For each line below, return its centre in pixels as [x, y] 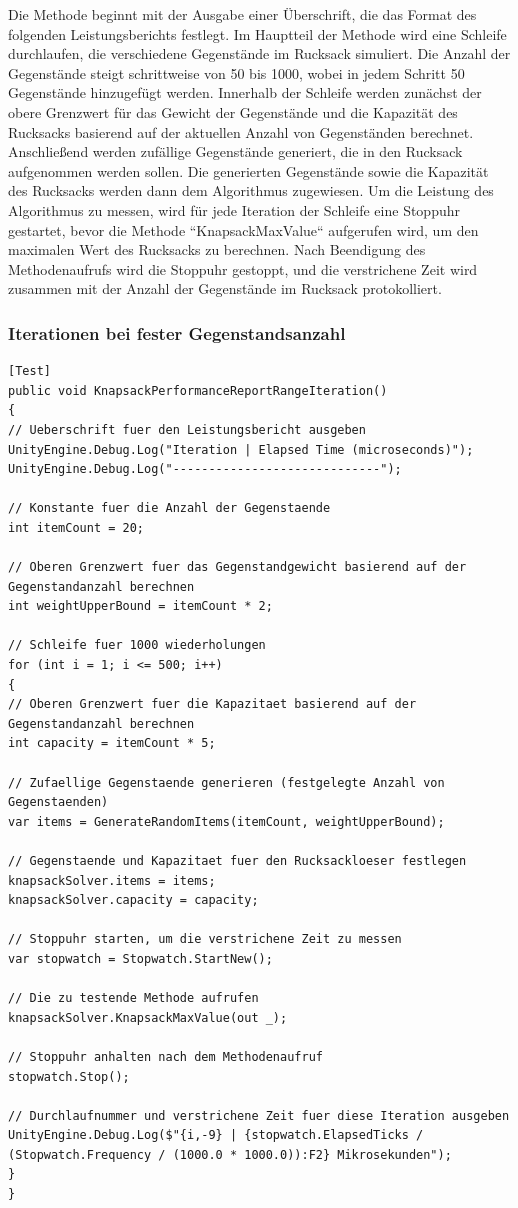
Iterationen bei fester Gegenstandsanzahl [177, 332]
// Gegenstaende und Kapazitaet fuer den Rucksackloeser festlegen [237, 860]
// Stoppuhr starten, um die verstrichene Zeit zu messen [205, 939]
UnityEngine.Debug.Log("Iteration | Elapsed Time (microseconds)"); [241, 449]
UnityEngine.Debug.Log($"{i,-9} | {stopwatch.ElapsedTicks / [216, 1135]
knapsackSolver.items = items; [112, 880]
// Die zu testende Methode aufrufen [133, 998]
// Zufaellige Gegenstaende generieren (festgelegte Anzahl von [226, 782]
